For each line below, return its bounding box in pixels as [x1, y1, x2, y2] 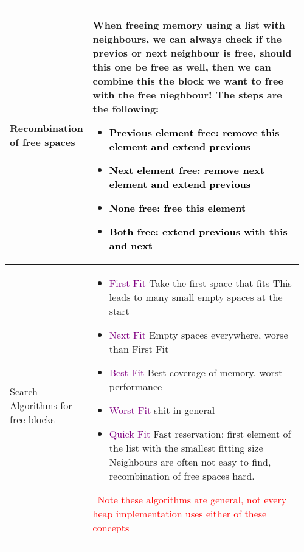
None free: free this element [109, 201, 246, 215]
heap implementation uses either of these [92, 506, 267, 520]
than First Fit [109, 342, 169, 356]
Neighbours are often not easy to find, [109, 455, 271, 469]
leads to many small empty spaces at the [109, 290, 283, 304]
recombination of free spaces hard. [109, 469, 255, 483]
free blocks [10, 412, 55, 426]
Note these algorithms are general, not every [97, 492, 287, 506]
